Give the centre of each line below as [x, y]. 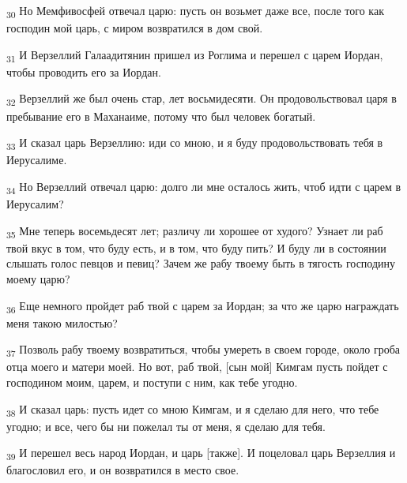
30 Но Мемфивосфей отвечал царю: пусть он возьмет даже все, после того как [195, 11]
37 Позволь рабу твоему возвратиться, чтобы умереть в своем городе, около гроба [203, 350]
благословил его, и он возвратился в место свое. [123, 470]
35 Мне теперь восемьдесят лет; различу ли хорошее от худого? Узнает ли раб [195, 231]
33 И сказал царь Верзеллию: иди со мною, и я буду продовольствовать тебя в [195, 143]
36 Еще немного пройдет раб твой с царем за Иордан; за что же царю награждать [203, 306]
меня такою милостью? [62, 322]
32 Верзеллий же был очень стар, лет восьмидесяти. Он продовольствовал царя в [202, 99]
